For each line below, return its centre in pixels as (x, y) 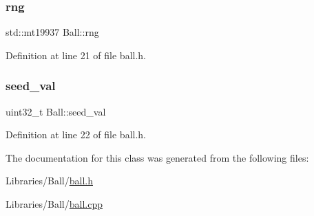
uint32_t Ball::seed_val (56, 111)
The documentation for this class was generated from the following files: (157, 157)
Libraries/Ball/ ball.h (49, 181)
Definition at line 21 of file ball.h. (76, 55)
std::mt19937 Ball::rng (52, 32)
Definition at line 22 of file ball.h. (76, 134)
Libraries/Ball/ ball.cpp (54, 204)
